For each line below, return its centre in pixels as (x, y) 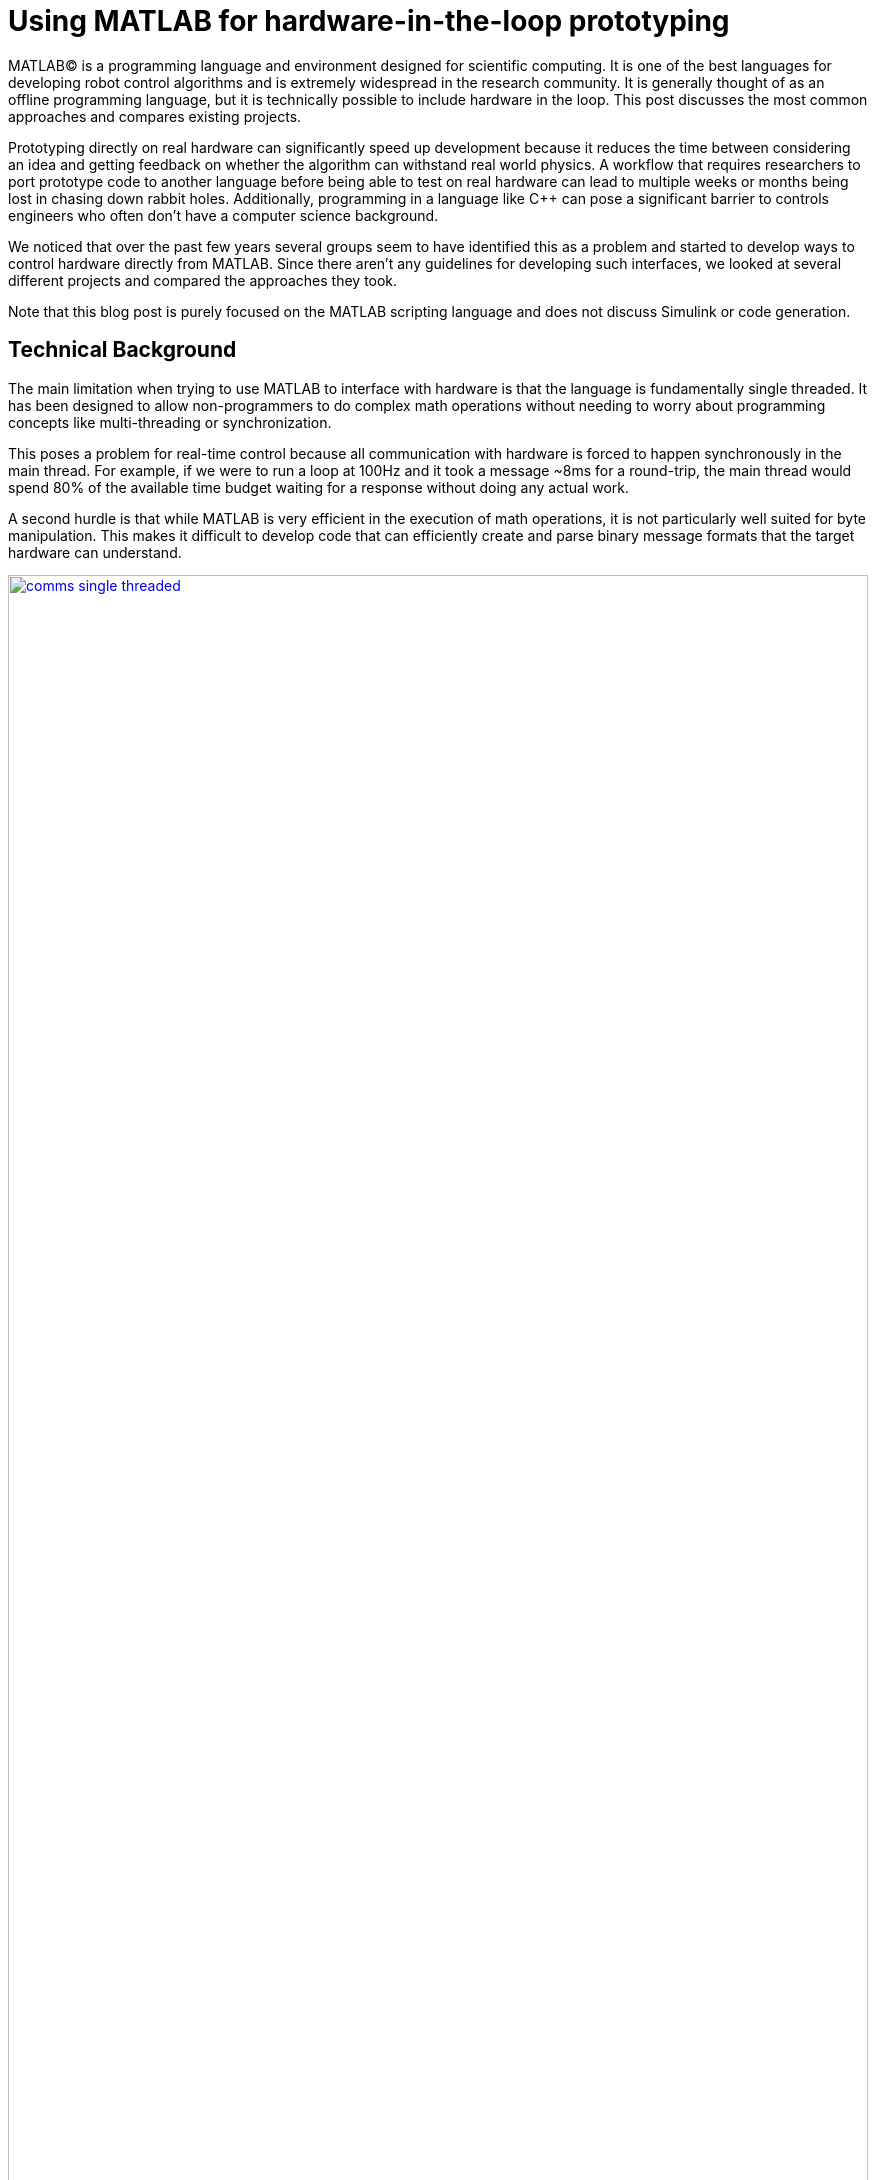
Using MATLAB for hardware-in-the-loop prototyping (369, 21)
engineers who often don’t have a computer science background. (223, 215)
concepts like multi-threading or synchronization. (170, 422)
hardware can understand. (95, 552)
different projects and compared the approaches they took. (203, 280)
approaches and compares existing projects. (155, 116)
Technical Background (122, 350)
